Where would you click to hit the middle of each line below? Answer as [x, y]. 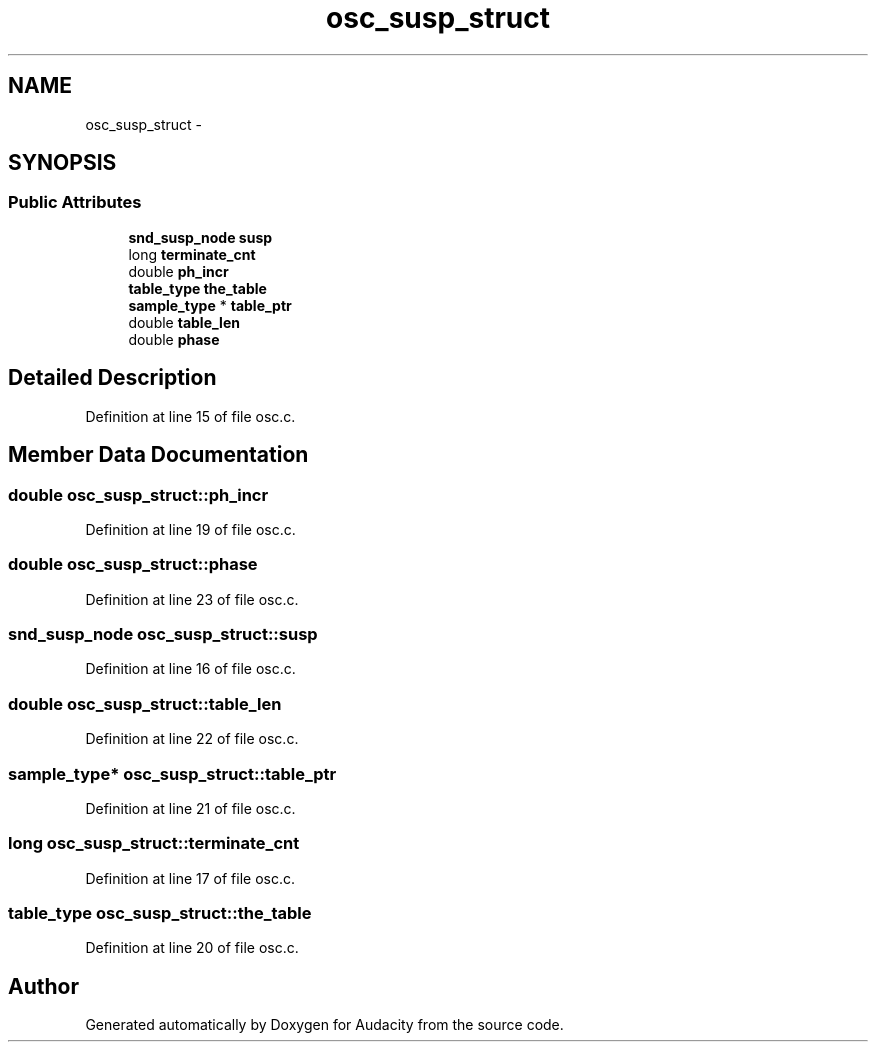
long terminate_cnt [192, 254]
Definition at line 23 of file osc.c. [192, 599]
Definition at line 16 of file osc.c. [190, 669]
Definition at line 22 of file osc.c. [192, 739]
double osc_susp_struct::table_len [145, 703]
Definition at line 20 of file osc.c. [192, 948]
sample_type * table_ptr [210, 305]
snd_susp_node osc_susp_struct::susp [163, 634]
